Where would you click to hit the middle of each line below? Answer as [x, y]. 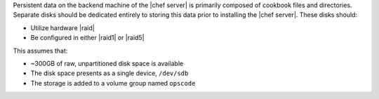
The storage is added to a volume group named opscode [113, 83]
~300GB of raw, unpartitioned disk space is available [107, 63]
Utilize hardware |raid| [62, 27]
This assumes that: [40, 51]
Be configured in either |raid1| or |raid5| [87, 38]
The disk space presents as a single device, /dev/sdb [109, 73]
